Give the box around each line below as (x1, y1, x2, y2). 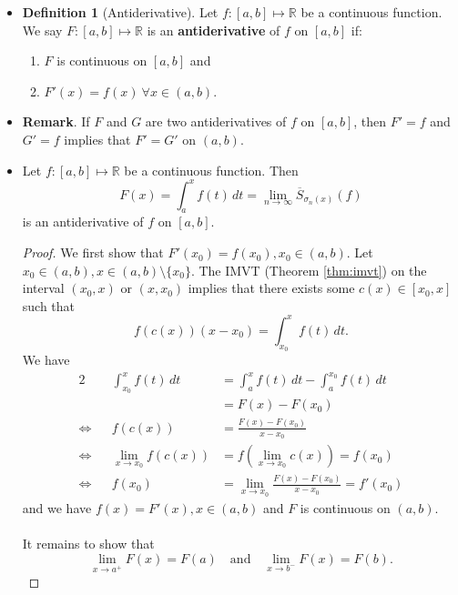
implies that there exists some (188, 278, 355, 297)
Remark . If (22, 112, 90, 131)
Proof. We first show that (22, 243, 164, 262)
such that (22, 296, 76, 315)
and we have (22, 499, 92, 518)
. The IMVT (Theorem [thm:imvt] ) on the (190, 260, 427, 279)
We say (22, 20, 63, 39)
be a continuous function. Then (124, 160, 299, 179)
